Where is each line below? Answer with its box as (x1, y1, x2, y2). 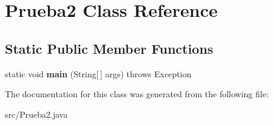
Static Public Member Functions (5, 39, 214, 57)
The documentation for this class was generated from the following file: (5, 88, 269, 100)
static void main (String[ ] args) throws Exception (5, 67, 192, 80)
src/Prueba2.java (5, 107, 68, 120)
